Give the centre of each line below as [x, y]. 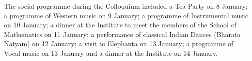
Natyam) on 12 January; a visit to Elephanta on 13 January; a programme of [119, 43]
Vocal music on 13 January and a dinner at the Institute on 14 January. [111, 53]
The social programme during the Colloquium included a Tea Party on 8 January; [126, 6]
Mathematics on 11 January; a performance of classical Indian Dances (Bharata [122, 34]
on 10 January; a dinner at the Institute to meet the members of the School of [120, 25]
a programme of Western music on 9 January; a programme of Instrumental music [126, 15]
